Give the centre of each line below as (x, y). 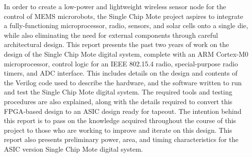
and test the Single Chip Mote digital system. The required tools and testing (118, 92)
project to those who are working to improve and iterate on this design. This (118, 130)
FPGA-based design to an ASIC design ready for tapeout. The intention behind (123, 111)
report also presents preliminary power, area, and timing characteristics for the (121, 139)
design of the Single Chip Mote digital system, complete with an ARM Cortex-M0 (126, 54)
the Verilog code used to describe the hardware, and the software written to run (123, 82)
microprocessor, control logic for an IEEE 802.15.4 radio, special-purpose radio (121, 63)
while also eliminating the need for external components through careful (111, 35)
